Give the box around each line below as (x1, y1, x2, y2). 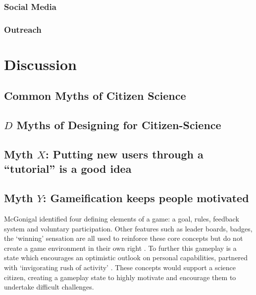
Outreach (4, 23, 42, 35)
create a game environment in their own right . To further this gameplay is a (4, 242, 237, 253)
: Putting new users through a (45, 147, 204, 162)
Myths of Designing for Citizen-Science (16, 117, 221, 133)
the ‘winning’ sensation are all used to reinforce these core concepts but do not (4, 233, 243, 243)
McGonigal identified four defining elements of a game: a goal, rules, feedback (4, 214, 239, 223)
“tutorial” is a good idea (4, 161, 132, 176)
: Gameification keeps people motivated (43, 190, 249, 206)
